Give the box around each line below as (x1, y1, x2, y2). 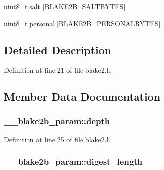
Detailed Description (4, 42, 111, 57)
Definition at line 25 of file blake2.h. (4, 134, 112, 144)
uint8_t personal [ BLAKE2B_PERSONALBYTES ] (4, 18, 161, 28)
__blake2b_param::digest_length (4, 155, 143, 167)
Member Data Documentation (4, 89, 161, 104)
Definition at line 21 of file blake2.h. (4, 65, 112, 75)
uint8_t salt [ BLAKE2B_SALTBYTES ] (4, 1, 126, 11)
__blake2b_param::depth (4, 114, 110, 127)
